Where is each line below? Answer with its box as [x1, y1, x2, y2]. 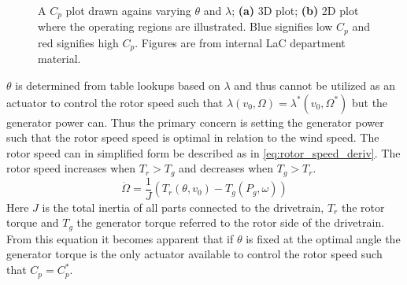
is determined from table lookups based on [15, 76, 220, 93]
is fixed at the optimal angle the [246, 230, 401, 246]
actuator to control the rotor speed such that [6, 94, 224, 110]
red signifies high [38, 34, 119, 50]
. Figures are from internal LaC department [135, 34, 346, 50]
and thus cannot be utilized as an [234, 76, 395, 93]
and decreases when [179, 160, 274, 176]
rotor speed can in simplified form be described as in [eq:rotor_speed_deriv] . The [6, 144, 401, 161]
